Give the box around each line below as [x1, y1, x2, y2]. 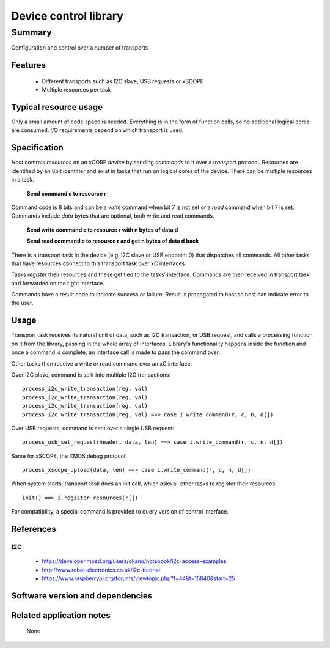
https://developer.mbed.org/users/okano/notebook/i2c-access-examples [42, 558, 227, 565]
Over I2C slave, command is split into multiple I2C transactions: [11, 370, 171, 378]
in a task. [11, 176, 35, 183]
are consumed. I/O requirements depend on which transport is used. [11, 127, 184, 134]
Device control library [11, 9, 123, 23]
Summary [11, 27, 52, 38]
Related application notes [11, 610, 111, 620]
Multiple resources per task [42, 86, 111, 94]
